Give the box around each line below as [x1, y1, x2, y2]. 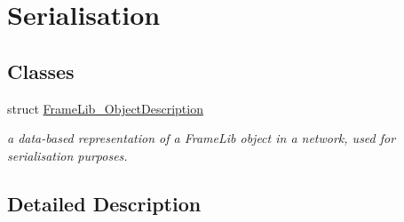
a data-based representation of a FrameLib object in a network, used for [7, 129, 396, 147]
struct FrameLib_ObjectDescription [7, 99, 203, 117]
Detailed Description [7, 189, 202, 217]
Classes [7, 57, 75, 84]
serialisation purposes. [7, 146, 128, 164]
